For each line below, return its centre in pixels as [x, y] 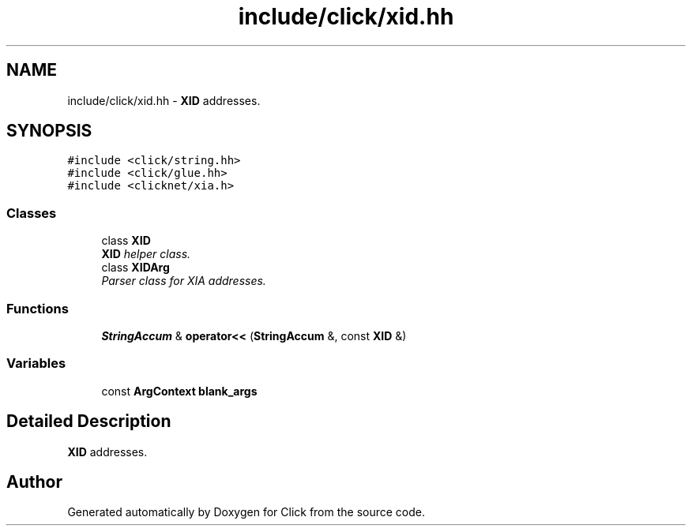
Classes [32, 213]
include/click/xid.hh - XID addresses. [164, 100]
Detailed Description [89, 421]
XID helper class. [146, 254]
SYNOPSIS [49, 131]
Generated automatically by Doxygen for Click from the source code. [246, 512]
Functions [38, 308]
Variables [36, 363]
